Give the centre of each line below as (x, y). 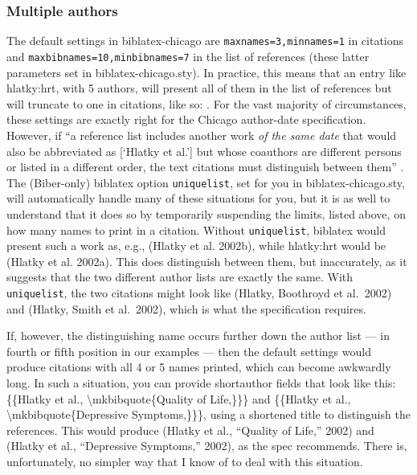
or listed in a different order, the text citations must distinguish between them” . (205, 167)
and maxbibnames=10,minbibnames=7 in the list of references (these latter (188, 56)
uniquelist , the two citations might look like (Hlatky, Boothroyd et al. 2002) (199, 292)
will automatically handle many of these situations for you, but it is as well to (198, 198)
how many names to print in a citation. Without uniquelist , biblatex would (196, 229)
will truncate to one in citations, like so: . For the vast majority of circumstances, (206, 103)
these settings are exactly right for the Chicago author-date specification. (186, 119)
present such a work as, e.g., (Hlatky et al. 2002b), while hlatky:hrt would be (196, 246)
